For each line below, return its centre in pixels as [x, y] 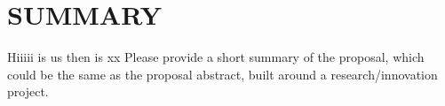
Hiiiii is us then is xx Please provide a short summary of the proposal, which [216, 57]
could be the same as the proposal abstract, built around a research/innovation [222, 74]
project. [28, 91]
